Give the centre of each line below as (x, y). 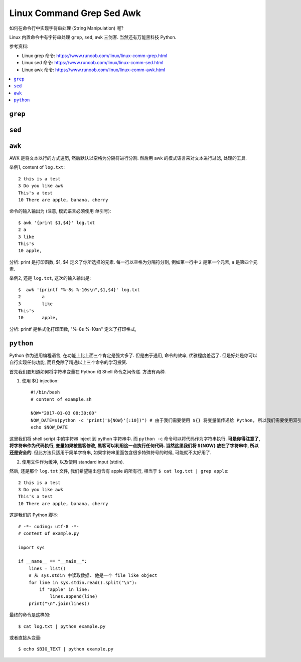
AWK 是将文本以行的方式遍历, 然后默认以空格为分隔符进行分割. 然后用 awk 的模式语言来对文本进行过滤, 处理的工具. (128, 158)
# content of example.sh (61, 399)
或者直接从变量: (26, 637)
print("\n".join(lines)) (59, 603)
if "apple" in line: (64, 590)
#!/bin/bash (45, 392)
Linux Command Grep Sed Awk (75, 13)
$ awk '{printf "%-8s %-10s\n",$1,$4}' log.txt (79, 290)
